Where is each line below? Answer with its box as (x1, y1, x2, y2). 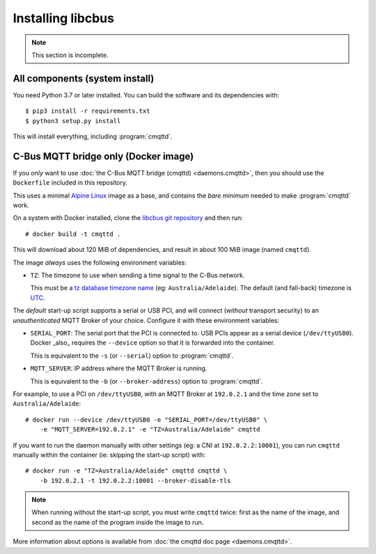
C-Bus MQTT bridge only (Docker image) (13, 150, 194, 162)
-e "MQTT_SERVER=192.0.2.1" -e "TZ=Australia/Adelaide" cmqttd (39, 425, 260, 434)
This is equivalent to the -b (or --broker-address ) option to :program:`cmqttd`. (30, 377, 264, 386)
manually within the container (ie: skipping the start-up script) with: (13, 450, 206, 459)
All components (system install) (13, 72, 155, 84)
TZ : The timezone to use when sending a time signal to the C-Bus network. (30, 271, 245, 280)
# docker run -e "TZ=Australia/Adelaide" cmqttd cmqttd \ (25, 467, 228, 475)
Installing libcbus (13, 10, 115, 26)
